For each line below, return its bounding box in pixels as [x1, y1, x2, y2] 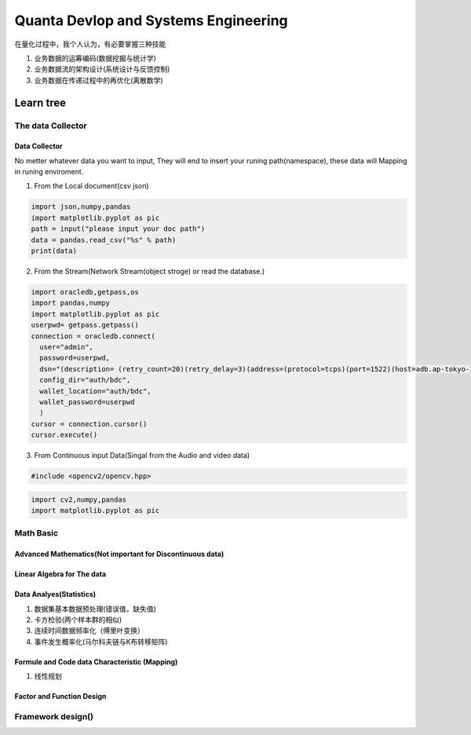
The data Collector [14, 120, 87, 131]
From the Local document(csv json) [34, 181, 149, 191]
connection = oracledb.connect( [31, 331, 156, 341]
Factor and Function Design [14, 692, 107, 701]
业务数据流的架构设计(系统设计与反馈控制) [34, 64, 170, 74]
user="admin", [39, 342, 94, 351]
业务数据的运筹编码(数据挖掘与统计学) [34, 53, 157, 63]
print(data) [31, 247, 78, 255]
